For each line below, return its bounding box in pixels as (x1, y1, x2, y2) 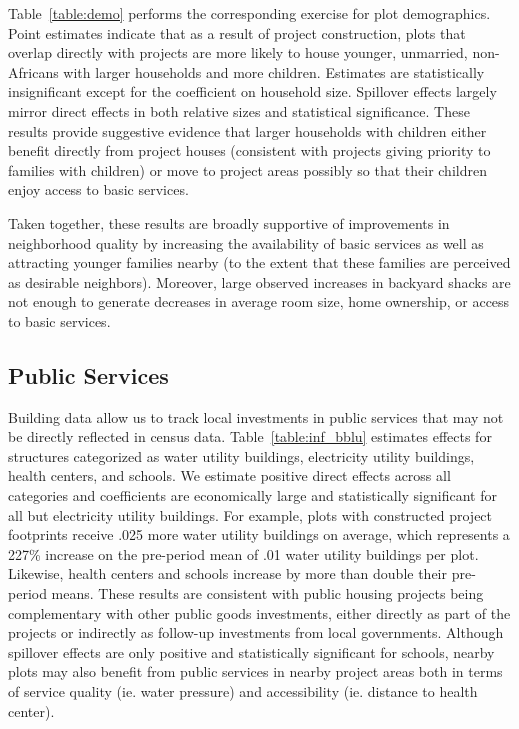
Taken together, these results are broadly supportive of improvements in (8, 212, 450, 233)
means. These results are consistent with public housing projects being (51, 583, 484, 604)
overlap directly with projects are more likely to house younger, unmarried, (8, 42, 468, 63)
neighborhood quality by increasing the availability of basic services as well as (8, 232, 484, 253)
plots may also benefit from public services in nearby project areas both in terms (8, 661, 503, 682)
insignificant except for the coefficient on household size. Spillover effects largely (8, 81, 497, 102)
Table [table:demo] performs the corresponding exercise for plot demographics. (8, 3, 491, 23)
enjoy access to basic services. (8, 179, 189, 200)
